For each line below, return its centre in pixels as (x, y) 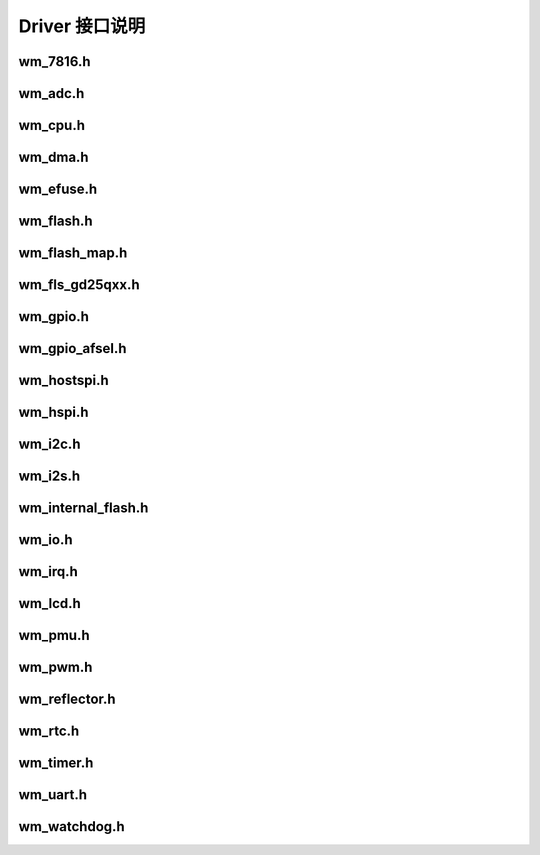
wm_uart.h (53, 795)
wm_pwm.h (55, 667)
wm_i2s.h (49, 476)
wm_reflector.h (67, 699)
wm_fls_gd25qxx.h (79, 285)
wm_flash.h (56, 221)
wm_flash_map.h (73, 253)
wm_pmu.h (54, 635)
